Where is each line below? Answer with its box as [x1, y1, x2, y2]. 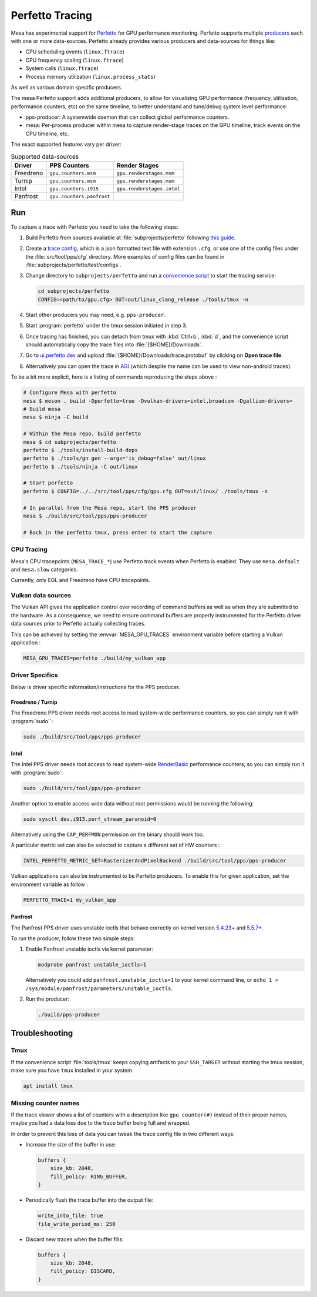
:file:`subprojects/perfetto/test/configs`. [25, 262, 122, 269]
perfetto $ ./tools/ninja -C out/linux [23, 463, 138, 470]
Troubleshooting [11, 1028, 73, 1038]
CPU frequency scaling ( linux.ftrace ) [25, 56, 124, 63]
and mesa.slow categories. [11, 566, 79, 573]
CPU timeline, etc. [25, 130, 69, 137]
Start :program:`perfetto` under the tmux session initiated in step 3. [25, 322, 188, 329]
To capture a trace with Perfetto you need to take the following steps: [11, 223, 178, 230]
